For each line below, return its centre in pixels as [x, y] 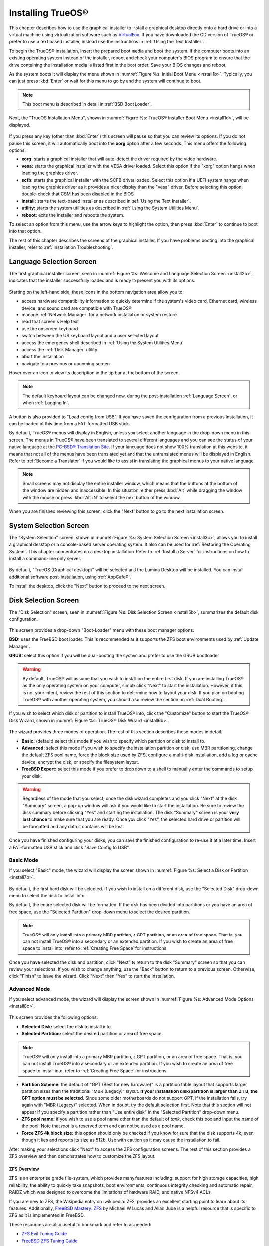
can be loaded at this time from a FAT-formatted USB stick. [69, 424]
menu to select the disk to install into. [47, 895]
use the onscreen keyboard [50, 328]
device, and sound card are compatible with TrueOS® [76, 308]
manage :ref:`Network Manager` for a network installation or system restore [99, 314]
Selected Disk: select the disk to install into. [67, 1026]
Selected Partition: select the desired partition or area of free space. [92, 1034]
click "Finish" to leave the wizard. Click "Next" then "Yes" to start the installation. [92, 976]
